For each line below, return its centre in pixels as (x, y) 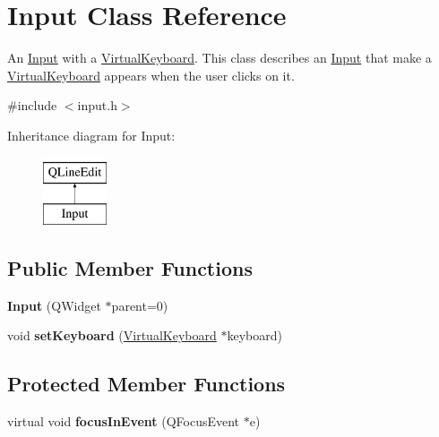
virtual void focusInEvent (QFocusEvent (124, 421)
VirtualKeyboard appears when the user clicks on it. (151, 75)
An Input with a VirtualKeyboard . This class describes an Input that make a (219, 58)
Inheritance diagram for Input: (91, 135)
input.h (97, 105)
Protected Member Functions (146, 384)
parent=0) (140, 305)
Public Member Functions (130, 268)
